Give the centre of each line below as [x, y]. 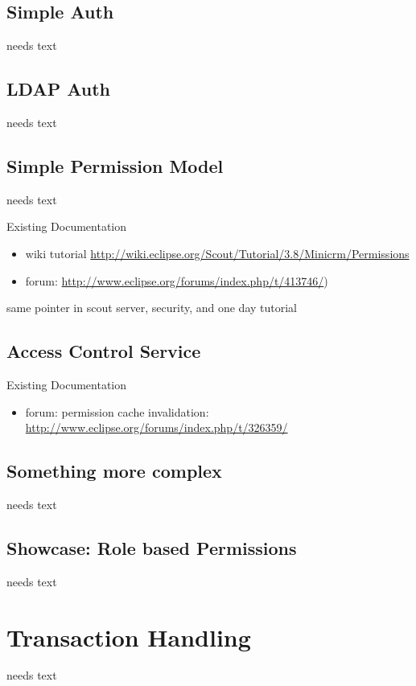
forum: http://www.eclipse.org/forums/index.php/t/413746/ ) [177, 280]
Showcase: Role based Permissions [152, 547]
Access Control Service [104, 351]
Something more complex [114, 471]
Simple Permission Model [115, 165]
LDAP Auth [58, 89]
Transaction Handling [129, 637]
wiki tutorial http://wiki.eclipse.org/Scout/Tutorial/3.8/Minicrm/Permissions [217, 253]
